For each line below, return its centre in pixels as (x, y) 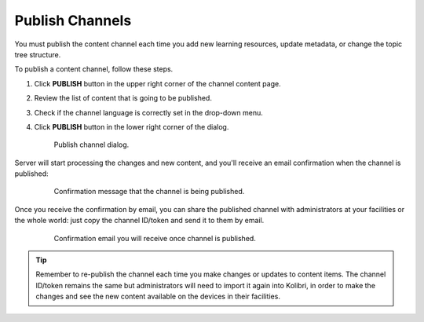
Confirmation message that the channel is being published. (149, 192)
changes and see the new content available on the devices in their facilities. (158, 296)
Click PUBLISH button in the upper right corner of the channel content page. (158, 83)
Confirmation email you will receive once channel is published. (155, 238)
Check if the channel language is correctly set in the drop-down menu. (148, 112)
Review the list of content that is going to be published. (123, 98)
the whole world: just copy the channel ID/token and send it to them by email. (139, 221)
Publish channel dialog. (91, 145)
